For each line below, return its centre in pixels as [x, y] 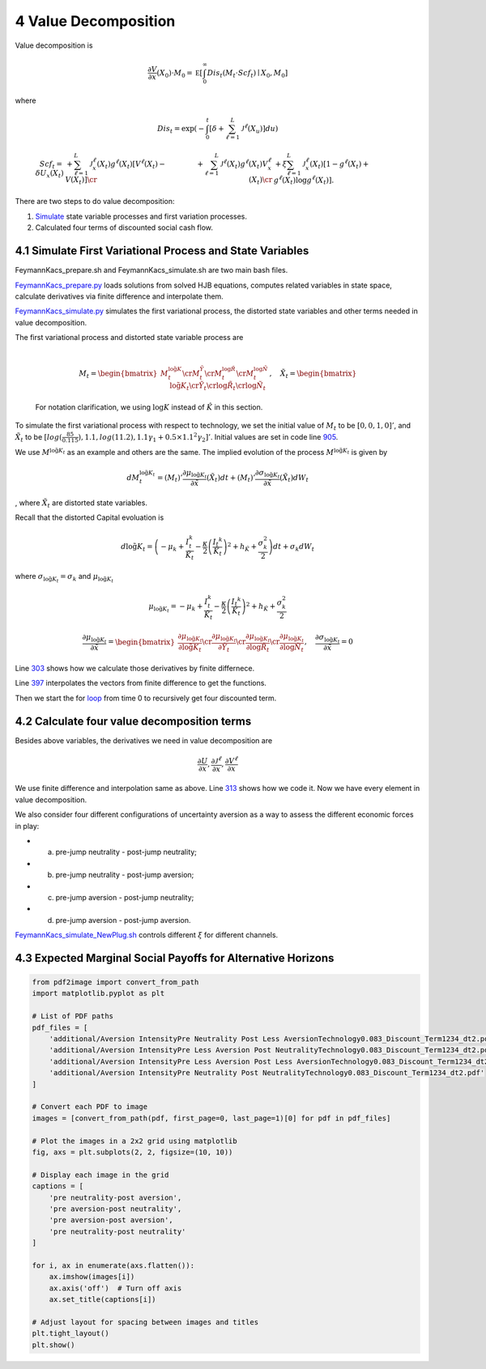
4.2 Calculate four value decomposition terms [133, 721]
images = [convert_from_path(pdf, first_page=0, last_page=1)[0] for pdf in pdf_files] [211, 1118]
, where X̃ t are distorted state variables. [81, 504]
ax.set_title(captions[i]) [103, 1300]
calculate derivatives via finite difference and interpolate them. [119, 296]
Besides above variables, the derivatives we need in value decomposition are [144, 740]
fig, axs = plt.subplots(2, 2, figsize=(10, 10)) [132, 1152]
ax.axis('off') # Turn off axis [115, 1288]
